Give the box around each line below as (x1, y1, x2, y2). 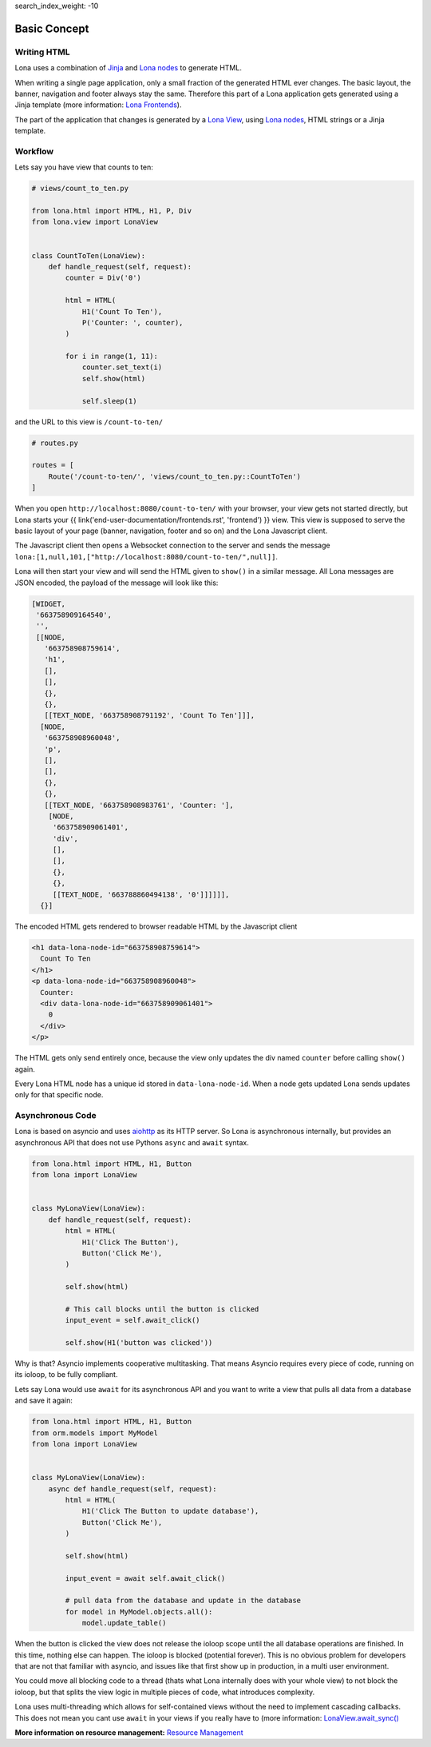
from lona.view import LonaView (31, 217, 159, 227)
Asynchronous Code (14, 1110, 97, 1121)
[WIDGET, (31, 599, 66, 608)
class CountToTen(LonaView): (31, 251, 146, 260)
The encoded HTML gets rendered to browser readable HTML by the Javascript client (14, 921, 298, 931)
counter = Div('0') (65, 273, 141, 283)
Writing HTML (14, 46, 71, 58)
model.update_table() (81, 1618, 167, 1628)
